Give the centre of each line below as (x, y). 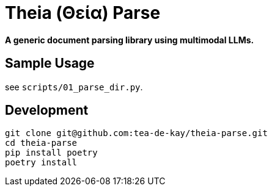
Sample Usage (50, 63)
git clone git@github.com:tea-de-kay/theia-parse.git (136, 133)
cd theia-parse (41, 143)
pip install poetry (51, 153)
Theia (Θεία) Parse (83, 13)
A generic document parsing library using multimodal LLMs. (130, 40)
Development (47, 110)
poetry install (41, 163)
